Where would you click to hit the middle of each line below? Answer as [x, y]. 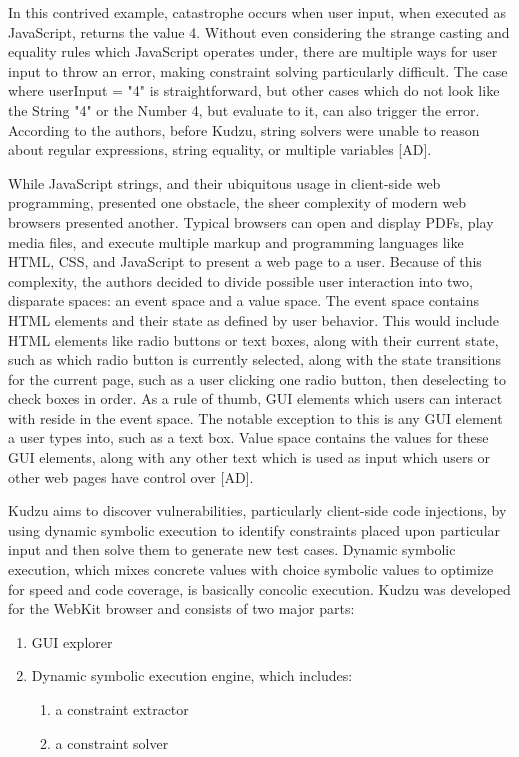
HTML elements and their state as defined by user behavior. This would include [254, 319]
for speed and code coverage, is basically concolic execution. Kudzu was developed [259, 588]
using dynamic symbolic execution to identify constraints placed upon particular [254, 529]
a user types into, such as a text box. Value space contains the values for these [248, 437]
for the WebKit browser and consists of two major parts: [181, 608]
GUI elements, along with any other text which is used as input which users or [249, 457]
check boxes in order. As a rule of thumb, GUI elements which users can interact [255, 398]
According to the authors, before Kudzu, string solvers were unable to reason [244, 129]
